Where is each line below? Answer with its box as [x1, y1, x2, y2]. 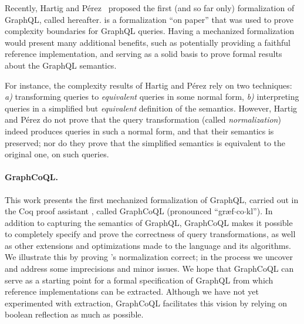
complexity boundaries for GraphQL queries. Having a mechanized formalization [5, 25, 295, 37]
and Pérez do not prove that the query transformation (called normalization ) [5, 113, 281, 126]
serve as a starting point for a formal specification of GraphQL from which [5, 274, 273, 286]
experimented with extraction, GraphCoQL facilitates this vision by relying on [5, 296, 287, 309]
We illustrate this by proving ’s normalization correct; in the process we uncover [5, 251, 293, 263]
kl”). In [246, 205, 273, 217]
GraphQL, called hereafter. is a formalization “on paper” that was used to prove [5, 13, 293, 25]
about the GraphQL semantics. [5, 59, 117, 71]
